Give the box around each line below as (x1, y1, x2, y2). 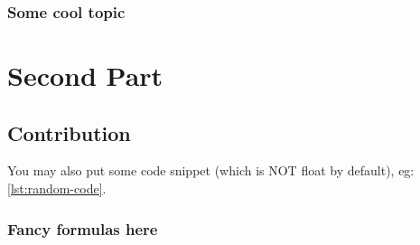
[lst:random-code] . (7, 179, 107, 198)
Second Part (7, 57, 163, 94)
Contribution (7, 118, 131, 146)
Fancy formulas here (7, 217, 158, 240)
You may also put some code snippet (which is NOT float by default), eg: (7, 161, 415, 180)
